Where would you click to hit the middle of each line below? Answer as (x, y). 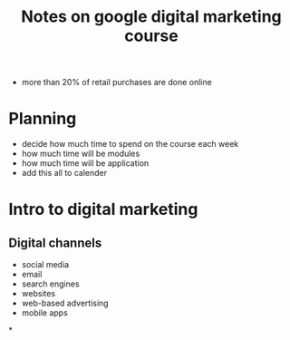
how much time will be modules (81, 154)
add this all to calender (64, 173)
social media (45, 265)
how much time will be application (85, 163)
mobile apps (45, 313)
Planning (43, 119)
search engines (50, 284)
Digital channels (55, 243)
